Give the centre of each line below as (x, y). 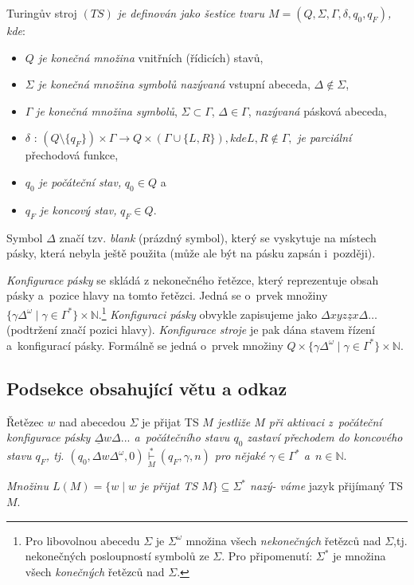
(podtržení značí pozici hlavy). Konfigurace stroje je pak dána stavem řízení (191, 330)
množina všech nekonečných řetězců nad (283, 540)
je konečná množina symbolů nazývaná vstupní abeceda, (174, 84)
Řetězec (25, 421)
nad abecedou (92, 421)
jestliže (234, 421)
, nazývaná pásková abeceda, (317, 110)
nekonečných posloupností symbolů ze (117, 556)
